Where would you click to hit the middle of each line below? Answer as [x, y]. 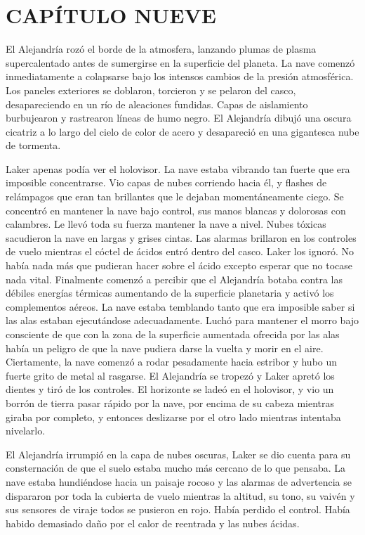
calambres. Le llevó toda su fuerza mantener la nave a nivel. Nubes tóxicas [166, 224]
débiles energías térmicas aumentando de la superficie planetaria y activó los [170, 293]
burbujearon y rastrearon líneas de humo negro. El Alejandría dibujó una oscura [179, 118]
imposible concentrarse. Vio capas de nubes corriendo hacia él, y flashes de [166, 182]
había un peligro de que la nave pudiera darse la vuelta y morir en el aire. [165, 348]
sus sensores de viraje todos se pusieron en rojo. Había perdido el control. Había [178, 509]
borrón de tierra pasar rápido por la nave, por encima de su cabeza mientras [170, 402]
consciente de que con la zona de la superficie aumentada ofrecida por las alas [173, 334]
